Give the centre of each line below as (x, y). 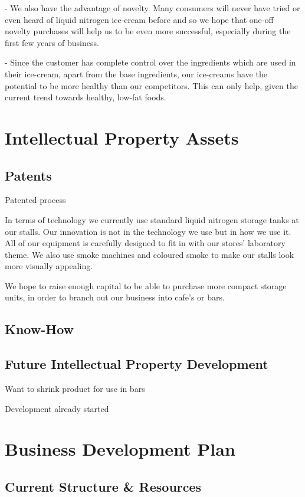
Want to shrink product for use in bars (75, 389)
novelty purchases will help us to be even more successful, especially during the (148, 31)
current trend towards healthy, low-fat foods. (86, 97)
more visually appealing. (49, 266)
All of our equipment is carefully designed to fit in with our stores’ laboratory (145, 243)
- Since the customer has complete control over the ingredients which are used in (150, 62)
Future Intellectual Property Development (137, 364)
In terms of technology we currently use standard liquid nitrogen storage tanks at (152, 219)
